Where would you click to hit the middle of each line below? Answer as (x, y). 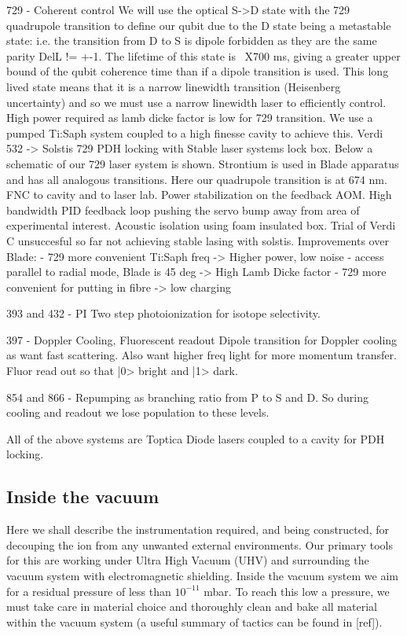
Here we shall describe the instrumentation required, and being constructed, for (198, 529)
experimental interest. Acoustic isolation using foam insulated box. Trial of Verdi (201, 225)
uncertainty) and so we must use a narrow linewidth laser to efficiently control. (196, 102)
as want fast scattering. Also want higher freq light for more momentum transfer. (202, 355)
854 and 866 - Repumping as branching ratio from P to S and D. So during (187, 397)
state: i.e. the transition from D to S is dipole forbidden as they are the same (192, 40)
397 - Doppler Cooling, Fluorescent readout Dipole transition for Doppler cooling (202, 339)
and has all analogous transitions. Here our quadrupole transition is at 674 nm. (197, 179)
